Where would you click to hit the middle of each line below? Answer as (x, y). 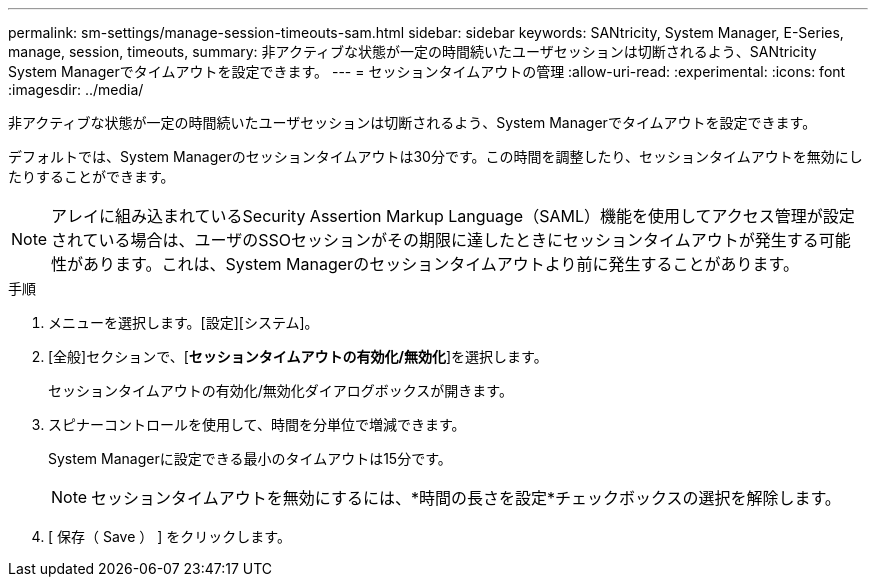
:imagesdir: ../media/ (76, 89)
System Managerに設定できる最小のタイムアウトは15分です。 (250, 458)
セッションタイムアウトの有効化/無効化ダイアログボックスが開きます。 (280, 390)
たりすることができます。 (91, 176)
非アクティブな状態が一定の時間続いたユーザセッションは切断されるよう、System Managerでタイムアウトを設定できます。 (412, 122)
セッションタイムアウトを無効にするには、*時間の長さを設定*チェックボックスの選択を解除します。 (466, 498)
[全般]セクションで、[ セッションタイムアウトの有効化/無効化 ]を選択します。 (298, 356)
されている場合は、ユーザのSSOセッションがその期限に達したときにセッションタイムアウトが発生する (435, 240)
